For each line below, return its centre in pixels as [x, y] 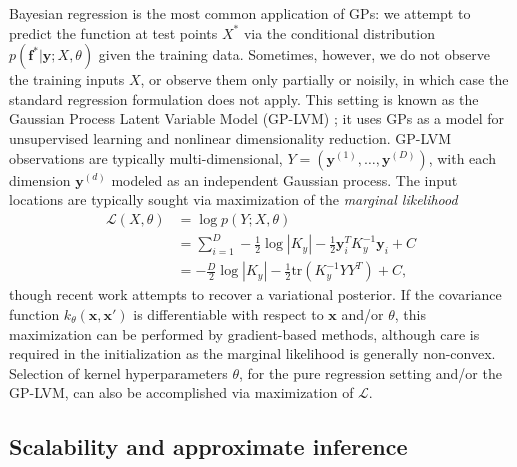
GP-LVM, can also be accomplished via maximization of [181, 392]
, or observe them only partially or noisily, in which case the [324, 79]
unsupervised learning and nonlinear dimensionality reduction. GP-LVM [230, 137]
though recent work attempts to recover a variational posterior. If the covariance [255, 294]
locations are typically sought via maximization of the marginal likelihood [233, 199]
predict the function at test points [113, 32]
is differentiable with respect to [228, 313]
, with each [462, 157]
